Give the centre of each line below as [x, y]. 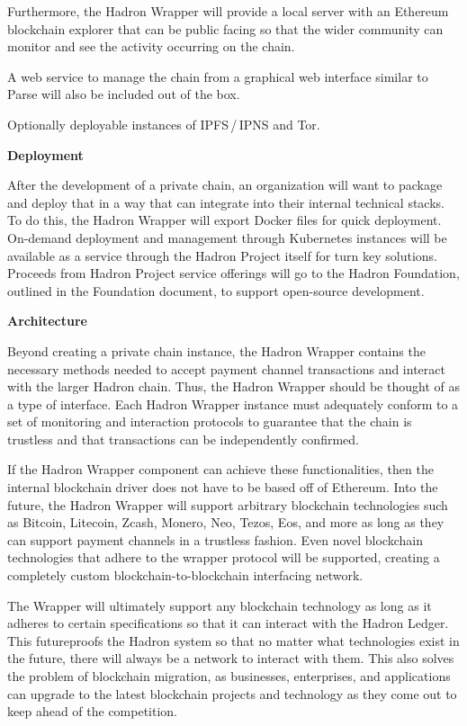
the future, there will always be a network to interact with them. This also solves [231, 658]
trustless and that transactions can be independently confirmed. [183, 439]
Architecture [47, 321]
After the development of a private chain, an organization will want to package [225, 185]
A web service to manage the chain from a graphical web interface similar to [218, 76]
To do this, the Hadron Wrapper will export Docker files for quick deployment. [225, 220]
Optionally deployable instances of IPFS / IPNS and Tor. [164, 124]
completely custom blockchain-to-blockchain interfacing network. [185, 575]
